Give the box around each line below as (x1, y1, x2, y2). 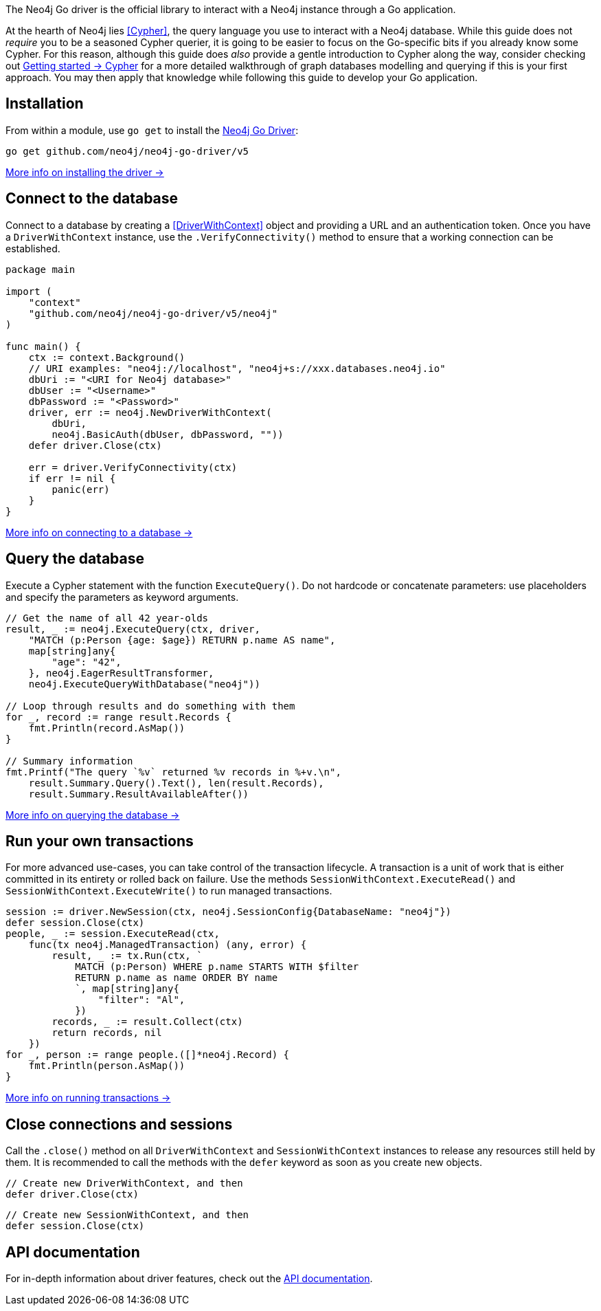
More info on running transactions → (5, 1092, 171, 1104)
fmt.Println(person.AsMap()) (28, 1060, 185, 1072)
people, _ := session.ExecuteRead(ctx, (5, 928, 220, 940)
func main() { (5, 340, 81, 352)
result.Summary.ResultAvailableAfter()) (28, 788, 249, 800)
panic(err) (52, 483, 110, 495)
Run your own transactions (5, 832, 194, 850)
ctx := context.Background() (28, 351, 185, 363)
